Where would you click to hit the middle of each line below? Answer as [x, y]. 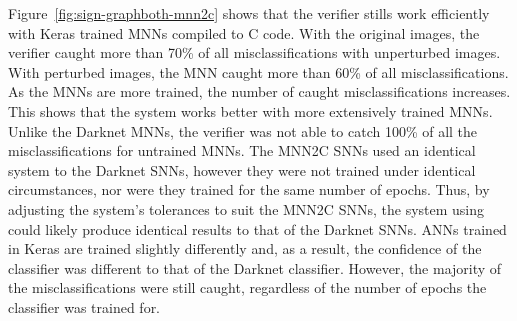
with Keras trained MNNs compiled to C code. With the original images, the [244, 32]
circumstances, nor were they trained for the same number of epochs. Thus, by [249, 189]
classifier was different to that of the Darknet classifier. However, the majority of [255, 267]
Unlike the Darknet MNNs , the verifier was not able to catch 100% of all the [243, 130]
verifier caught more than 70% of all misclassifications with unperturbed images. [254, 52]
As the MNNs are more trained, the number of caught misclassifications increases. [259, 91]
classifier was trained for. [84, 306]
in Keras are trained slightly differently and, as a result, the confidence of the [245, 248]
